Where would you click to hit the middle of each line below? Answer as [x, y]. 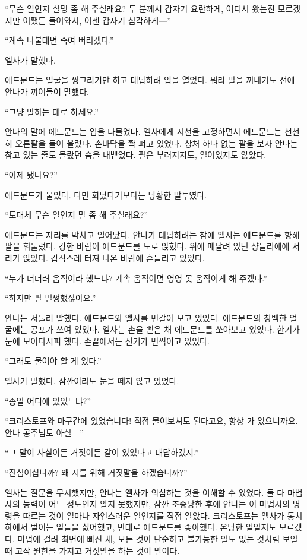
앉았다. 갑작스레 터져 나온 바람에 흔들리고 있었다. [114, 257]
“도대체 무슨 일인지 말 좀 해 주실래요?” [76, 215]
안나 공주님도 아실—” [44, 432]
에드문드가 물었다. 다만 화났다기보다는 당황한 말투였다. [106, 194]
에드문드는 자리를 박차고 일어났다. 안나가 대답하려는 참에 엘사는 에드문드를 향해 [152, 234]
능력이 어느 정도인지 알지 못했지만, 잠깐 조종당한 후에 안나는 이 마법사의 [156, 504]
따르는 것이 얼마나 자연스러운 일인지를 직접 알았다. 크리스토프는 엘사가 [153, 515]
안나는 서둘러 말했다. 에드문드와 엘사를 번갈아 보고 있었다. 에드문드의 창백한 [146, 317]
